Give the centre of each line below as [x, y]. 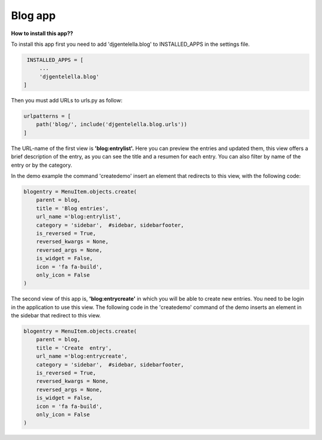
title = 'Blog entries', [72, 208]
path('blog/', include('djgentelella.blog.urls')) [112, 124]
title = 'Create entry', [74, 348]
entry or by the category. [42, 165]
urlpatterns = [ [47, 116]
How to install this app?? [42, 33]
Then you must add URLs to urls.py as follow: [67, 101]
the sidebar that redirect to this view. [56, 316]
